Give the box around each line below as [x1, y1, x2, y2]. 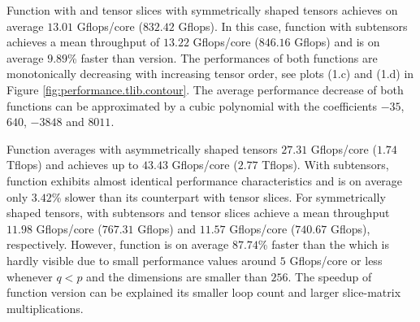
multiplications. [6, 299, 84, 316]
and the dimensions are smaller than [86, 268, 267, 285]
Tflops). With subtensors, [262, 156, 389, 173]
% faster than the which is [258, 236, 390, 253]
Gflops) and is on [294, 33, 380, 50]
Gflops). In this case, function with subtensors [178, 17, 408, 34]
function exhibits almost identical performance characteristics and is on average [6, 172, 403, 189]
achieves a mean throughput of [6, 33, 160, 50]
